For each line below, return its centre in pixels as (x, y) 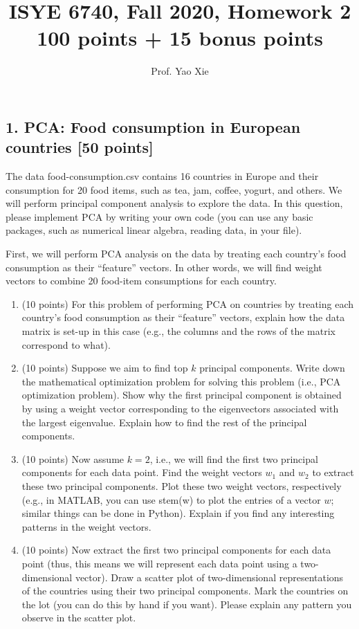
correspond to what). (66, 344)
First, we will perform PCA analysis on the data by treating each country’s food (176, 254)
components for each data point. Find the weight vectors (142, 472)
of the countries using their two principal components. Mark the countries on (185, 591)
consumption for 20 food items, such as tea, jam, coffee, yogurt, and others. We (174, 189)
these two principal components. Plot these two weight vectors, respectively (182, 485)
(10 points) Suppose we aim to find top (105, 368)
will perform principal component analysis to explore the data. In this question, (174, 203)
